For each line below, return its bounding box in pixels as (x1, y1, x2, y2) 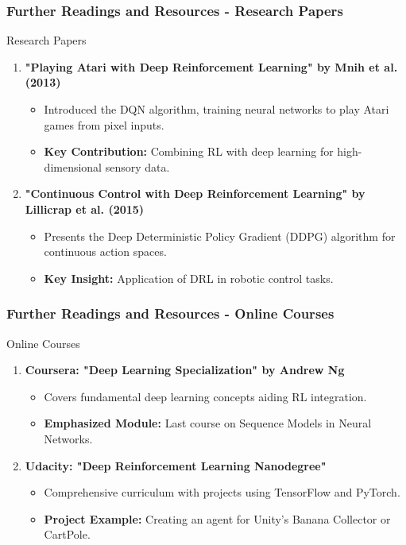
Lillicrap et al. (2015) (25, 200, 145, 217)
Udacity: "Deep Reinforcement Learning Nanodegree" (25, 457, 327, 473)
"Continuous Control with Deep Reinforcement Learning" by (25, 185, 365, 202)
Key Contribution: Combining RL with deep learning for (44, 143, 334, 160)
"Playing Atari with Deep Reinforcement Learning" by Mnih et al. (25, 58, 398, 75)
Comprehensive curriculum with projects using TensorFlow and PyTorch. (44, 484, 400, 501)
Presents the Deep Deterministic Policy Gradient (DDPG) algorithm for (44, 227, 396, 244)
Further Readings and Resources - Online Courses (6, 303, 334, 323)
